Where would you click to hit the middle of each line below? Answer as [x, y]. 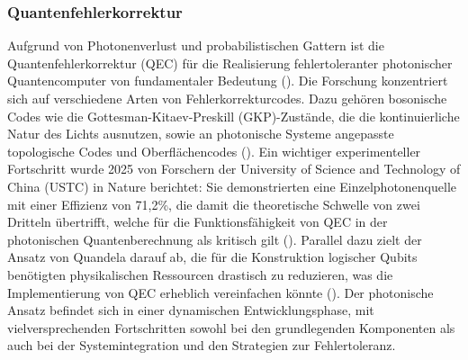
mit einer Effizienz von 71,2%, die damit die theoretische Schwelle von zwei [214, 204]
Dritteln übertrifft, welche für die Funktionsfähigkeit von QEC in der [198, 222]
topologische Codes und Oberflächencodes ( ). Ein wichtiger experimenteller [214, 151]
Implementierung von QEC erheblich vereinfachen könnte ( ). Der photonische [220, 292]
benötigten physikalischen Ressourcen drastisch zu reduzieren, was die [200, 274]
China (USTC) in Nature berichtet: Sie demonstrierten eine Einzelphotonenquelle [232, 186]
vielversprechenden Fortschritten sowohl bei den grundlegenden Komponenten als [231, 327]
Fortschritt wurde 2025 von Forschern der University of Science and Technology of [234, 169]
